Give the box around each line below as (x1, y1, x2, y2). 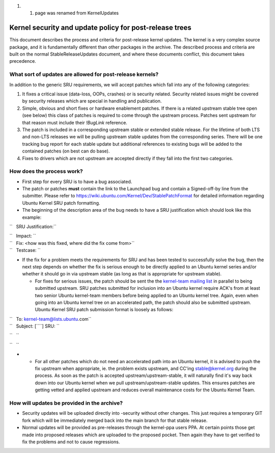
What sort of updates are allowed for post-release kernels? (9, 71, 159, 78)
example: (22, 214, 42, 220)
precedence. (9, 58, 37, 64)
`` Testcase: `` (9, 247, 41, 254)
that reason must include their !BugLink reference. (22, 119, 127, 125)
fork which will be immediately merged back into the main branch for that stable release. (22, 417, 208, 423)
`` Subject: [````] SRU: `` (9, 323, 60, 329)
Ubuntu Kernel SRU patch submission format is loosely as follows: (35, 307, 174, 313)
